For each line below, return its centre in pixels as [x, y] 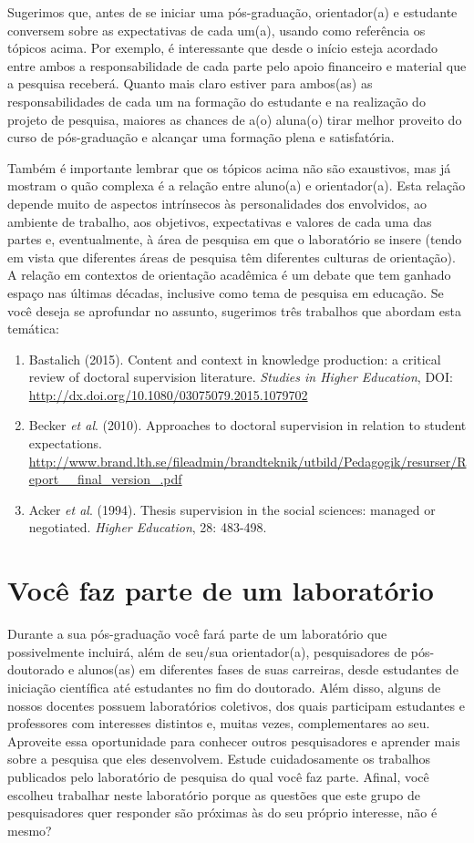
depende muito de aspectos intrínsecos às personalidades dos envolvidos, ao [217, 203]
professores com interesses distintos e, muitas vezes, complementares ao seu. [219, 723]
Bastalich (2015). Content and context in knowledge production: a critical [235, 359]
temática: [33, 329]
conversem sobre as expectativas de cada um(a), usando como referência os [216, 30]
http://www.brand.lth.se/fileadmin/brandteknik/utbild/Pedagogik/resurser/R [247, 461]
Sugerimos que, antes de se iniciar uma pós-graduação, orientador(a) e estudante [232, 12]
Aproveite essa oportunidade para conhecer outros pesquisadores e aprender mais [234, 740]
